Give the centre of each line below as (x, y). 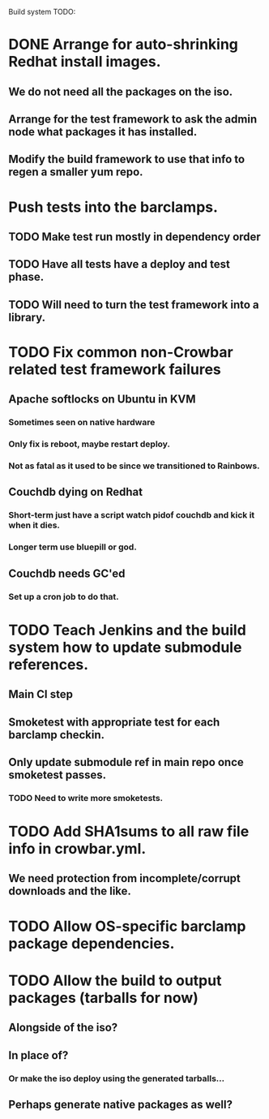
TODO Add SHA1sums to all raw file (129, 832)
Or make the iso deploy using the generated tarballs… (117, 1078)
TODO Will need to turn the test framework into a (134, 305)
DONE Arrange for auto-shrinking (124, 45)
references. (49, 664)
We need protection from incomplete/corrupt (125, 878)
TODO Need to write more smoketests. (86, 798)
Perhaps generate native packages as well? (121, 1104)
